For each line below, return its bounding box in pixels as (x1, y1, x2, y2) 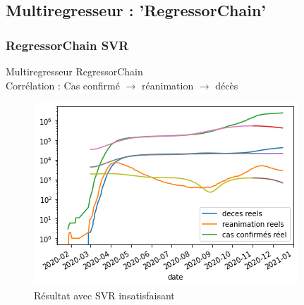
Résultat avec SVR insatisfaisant (34, 287, 175, 302)
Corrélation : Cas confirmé (6, 77, 120, 92)
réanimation (142, 77, 194, 92)
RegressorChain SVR (6, 36, 129, 54)
